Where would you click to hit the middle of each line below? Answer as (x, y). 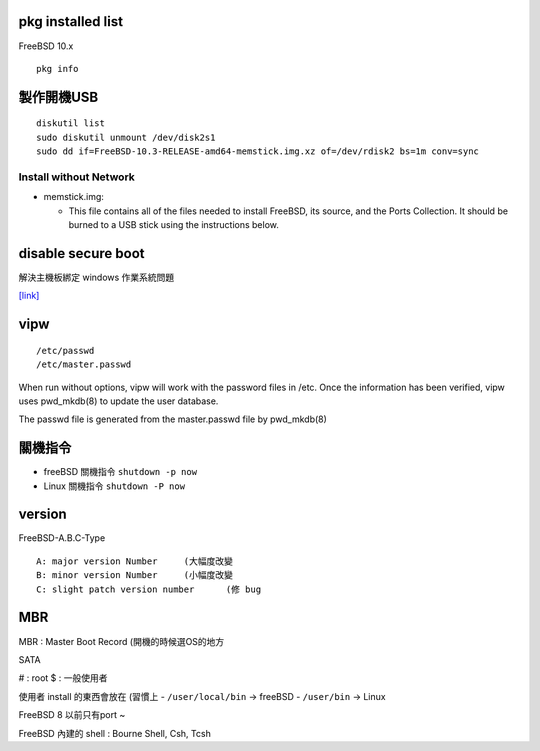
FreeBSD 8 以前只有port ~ (72, 715)
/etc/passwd (65, 350)
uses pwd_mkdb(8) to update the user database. (118, 401)
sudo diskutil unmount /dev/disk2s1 (126, 137)
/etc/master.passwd (84, 364)
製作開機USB (58, 96)
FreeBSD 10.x (46, 46)
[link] (29, 296)
